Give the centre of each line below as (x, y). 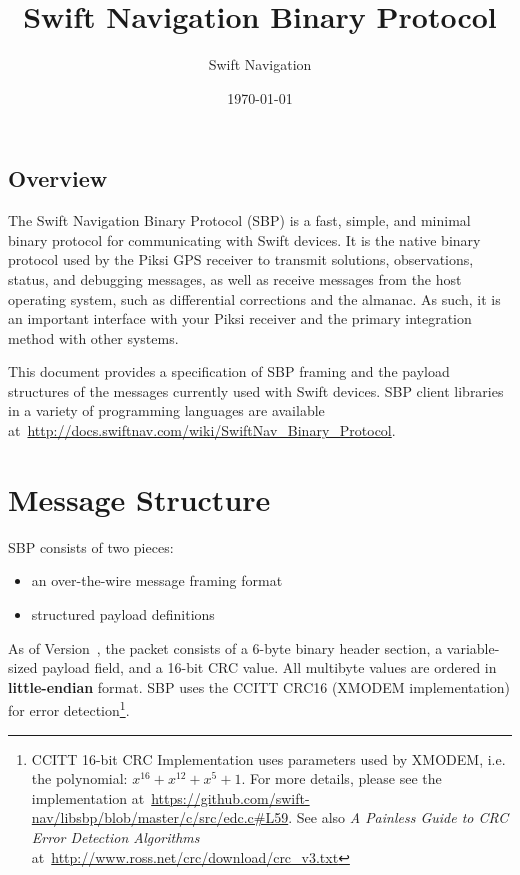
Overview (58, 178)
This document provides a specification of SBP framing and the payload (229, 371)
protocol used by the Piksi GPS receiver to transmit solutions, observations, (241, 259)
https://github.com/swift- (230, 797)
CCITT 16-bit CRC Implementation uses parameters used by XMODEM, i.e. (268, 758)
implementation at (88, 797)
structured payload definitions (123, 613)
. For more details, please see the (341, 778)
